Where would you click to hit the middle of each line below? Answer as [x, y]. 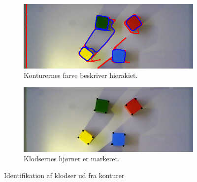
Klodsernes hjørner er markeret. [72, 159]
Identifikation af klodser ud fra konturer [64, 175]
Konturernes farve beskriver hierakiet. [81, 75]
